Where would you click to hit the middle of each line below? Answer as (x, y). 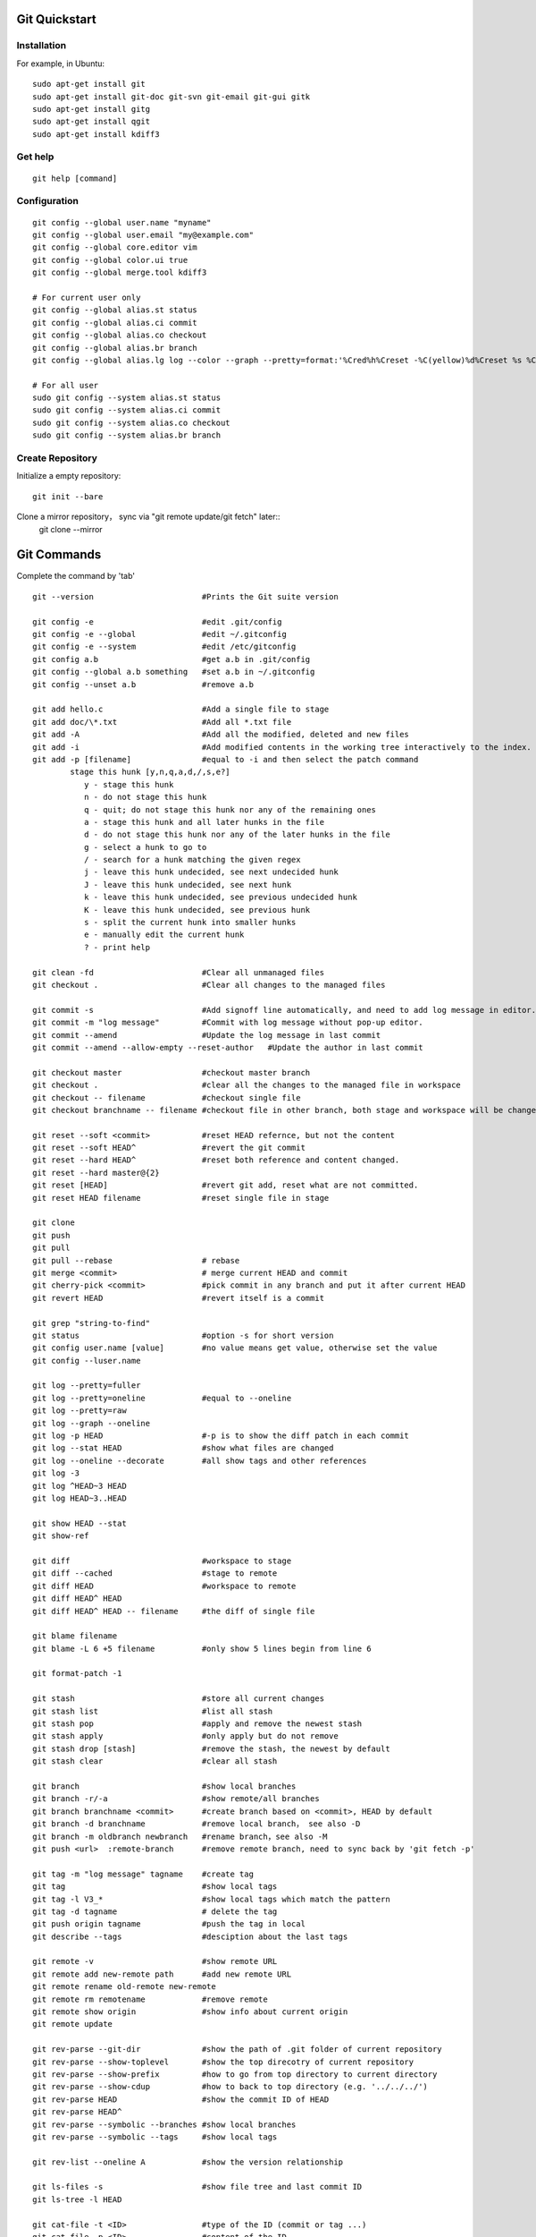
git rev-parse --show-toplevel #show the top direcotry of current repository (223, 2062)
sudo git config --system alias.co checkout (132, 422)
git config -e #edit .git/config (157, 621)
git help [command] (75, 178)
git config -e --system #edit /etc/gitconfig (164, 647)
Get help (35, 157)
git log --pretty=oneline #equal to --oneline (162, 1398)
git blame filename (75, 1636)
